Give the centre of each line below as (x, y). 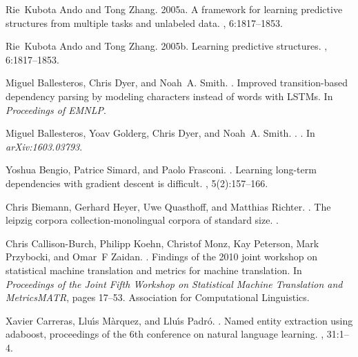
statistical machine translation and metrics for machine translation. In (154, 270)
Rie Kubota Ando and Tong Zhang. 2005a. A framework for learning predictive (174, 9)
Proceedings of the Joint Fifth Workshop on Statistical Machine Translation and (174, 283)
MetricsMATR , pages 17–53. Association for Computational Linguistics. (158, 297)
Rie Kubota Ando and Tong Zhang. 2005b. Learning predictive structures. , (167, 46)
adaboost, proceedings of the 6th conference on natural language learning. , (165, 334)
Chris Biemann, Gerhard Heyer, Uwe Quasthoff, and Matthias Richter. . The (168, 206)
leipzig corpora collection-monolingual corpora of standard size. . (142, 220)
